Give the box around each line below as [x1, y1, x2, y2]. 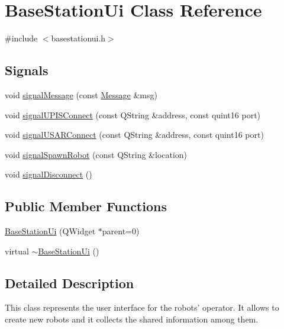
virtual [5, 244, 29, 257]
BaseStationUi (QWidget [5, 225, 96, 237]
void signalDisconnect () [5, 168, 92, 180]
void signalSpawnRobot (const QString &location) [5, 148, 188, 160]
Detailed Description [5, 273, 134, 292]
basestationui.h [51, 32, 106, 44]
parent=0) [102, 225, 140, 237]
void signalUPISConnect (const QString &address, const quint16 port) [5, 108, 261, 121]
